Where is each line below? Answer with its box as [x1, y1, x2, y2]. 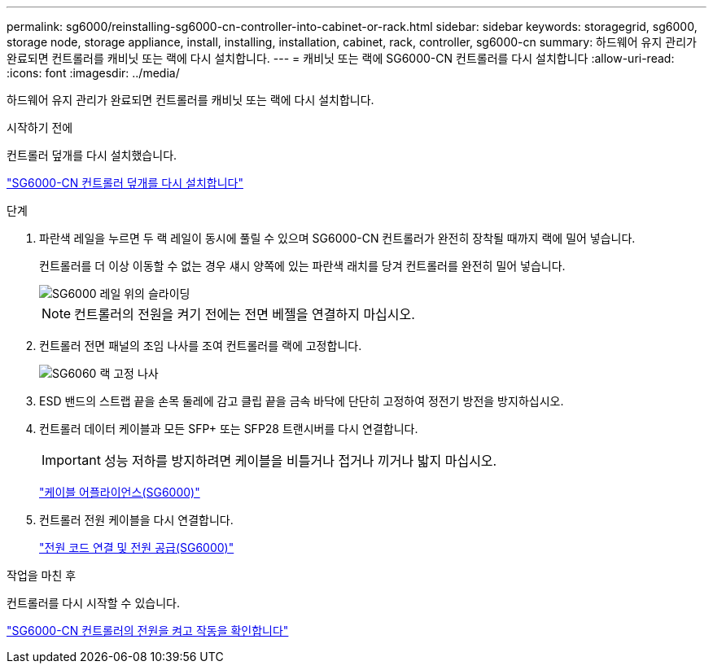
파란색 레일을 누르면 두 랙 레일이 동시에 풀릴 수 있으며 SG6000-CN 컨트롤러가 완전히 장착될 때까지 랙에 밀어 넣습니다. [39, 231, 636, 245]
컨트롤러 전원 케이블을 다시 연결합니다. [39, 513, 234, 527]
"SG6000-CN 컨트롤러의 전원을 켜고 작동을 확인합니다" [7, 624, 289, 637]
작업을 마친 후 [7, 568, 77, 582]
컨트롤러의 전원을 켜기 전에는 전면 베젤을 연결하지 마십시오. [74, 306, 415, 322]
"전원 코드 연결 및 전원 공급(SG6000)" [39, 541, 234, 554]
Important [42, 452, 101, 468]
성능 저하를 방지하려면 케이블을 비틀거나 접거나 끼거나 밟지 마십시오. [103, 453, 497, 469]
